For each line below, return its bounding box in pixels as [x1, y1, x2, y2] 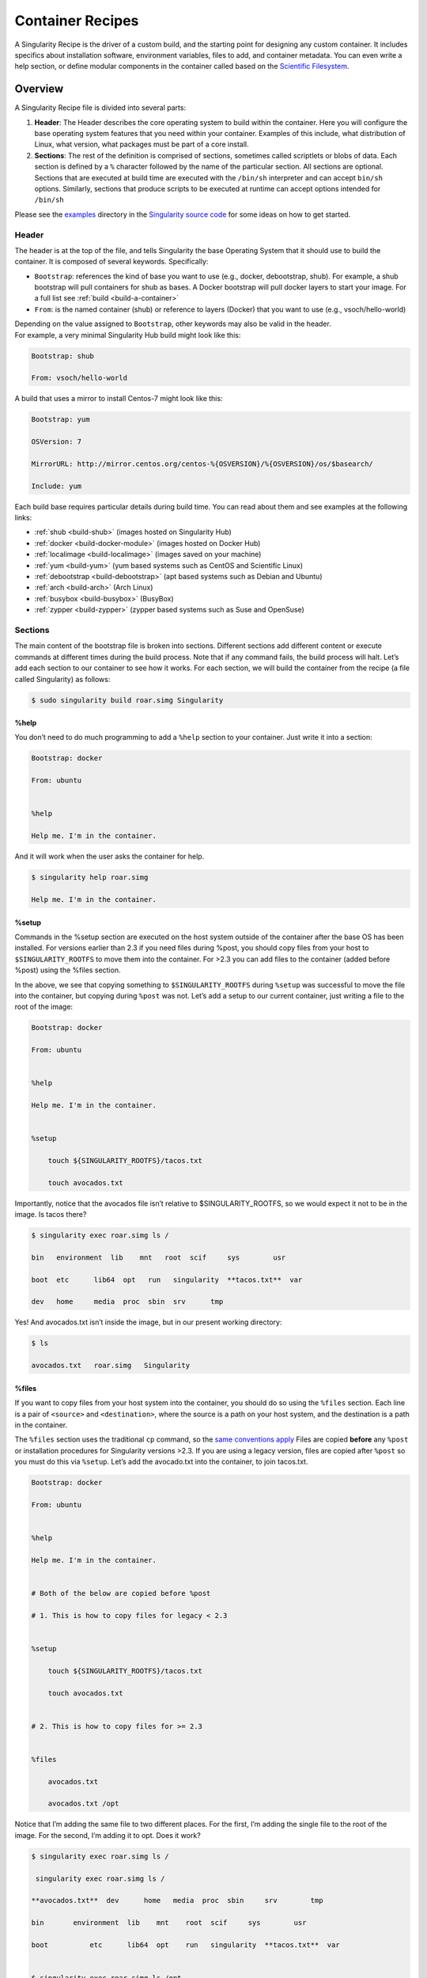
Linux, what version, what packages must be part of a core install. [34, 139, 249, 150]
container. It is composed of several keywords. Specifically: [14, 257, 209, 267]
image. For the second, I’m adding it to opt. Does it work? [14, 1830, 201, 1840]
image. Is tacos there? [14, 1210, 87, 1219]
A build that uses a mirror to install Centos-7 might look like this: [14, 394, 223, 404]
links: [14, 513, 32, 522]
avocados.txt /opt [47, 1799, 119, 1808]
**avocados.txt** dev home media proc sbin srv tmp [31, 1896, 323, 1905]
